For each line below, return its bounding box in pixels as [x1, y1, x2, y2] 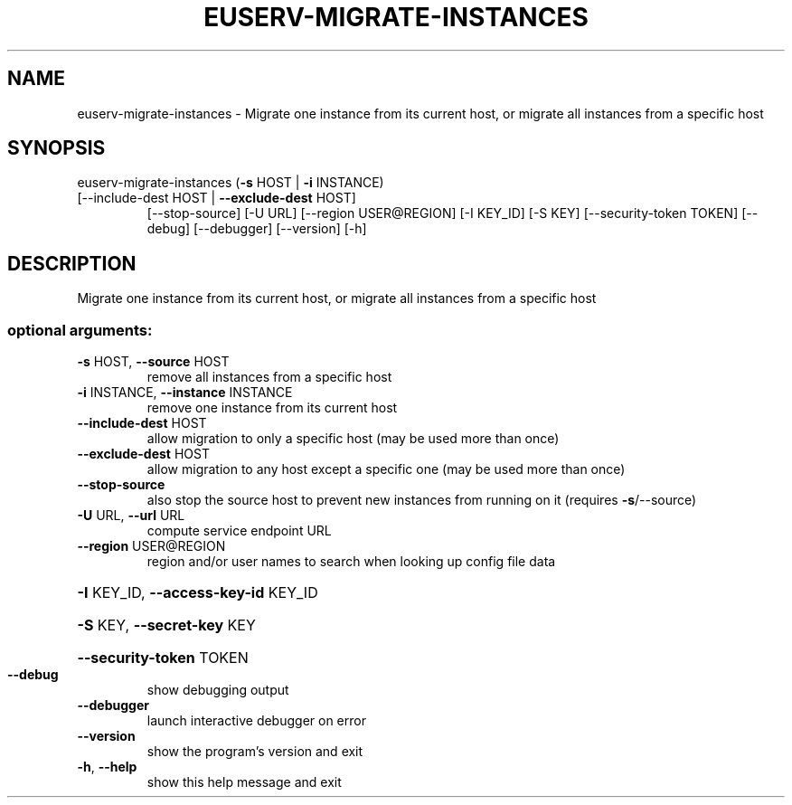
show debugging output [146, 682, 289, 698]
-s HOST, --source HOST [77, 354, 230, 370]
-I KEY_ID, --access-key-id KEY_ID [77, 583, 318, 602]
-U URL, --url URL [77, 507, 185, 524]
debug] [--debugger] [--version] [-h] [146, 221, 367, 237]
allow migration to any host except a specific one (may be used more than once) [146, 461, 626, 478]
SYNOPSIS [7, 137, 106, 160]
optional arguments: [7, 320, 153, 339]
